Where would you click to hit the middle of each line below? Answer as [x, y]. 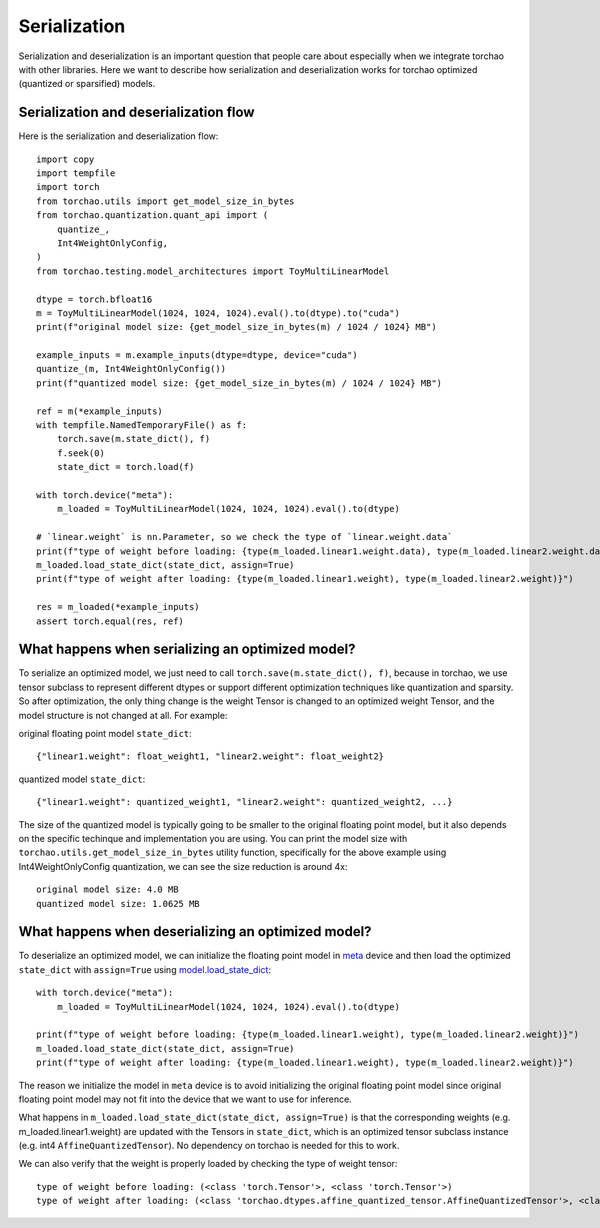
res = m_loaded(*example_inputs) [118, 607]
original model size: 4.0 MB [107, 889]
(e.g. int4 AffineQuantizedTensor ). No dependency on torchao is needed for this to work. [209, 1146]
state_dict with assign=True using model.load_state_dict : [145, 969]
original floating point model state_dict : [105, 733]
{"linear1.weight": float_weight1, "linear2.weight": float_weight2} [210, 756]
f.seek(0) [80, 453]
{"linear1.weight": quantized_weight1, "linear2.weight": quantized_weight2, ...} [244, 802]
